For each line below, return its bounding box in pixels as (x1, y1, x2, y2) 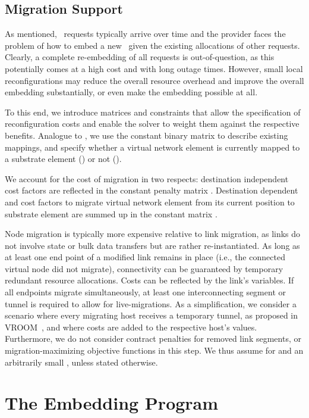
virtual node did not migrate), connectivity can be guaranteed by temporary (5, 262, 283, 274)
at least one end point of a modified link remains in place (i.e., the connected (5, 251, 285, 263)
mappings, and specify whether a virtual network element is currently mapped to (5, 141, 300, 153)
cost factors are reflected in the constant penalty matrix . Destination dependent (5, 184, 298, 196)
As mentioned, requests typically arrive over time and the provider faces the (5, 27, 286, 40)
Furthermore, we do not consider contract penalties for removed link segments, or (5, 332, 301, 345)
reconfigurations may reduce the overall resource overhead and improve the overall (5, 74, 304, 86)
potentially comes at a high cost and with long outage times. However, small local (5, 62, 303, 74)
